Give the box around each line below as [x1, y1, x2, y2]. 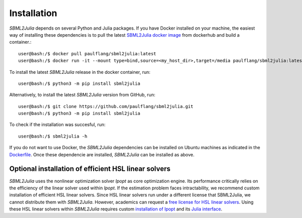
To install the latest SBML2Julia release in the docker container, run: [9, 69, 150, 75]
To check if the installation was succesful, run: [9, 122, 106, 128]
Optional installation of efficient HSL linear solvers [9, 165, 171, 173]
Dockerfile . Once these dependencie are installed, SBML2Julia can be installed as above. [9, 151, 195, 158]
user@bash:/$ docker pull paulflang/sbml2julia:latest [18, 51, 157, 56]
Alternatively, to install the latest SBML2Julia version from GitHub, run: [9, 92, 156, 98]
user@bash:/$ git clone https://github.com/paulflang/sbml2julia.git [18, 103, 194, 109]
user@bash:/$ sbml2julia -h [18, 133, 88, 139]
